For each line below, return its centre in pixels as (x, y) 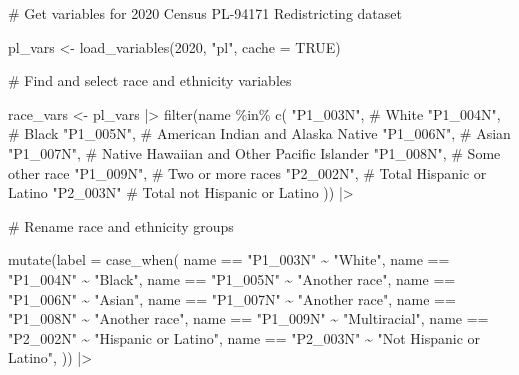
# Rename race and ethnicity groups (121, 225)
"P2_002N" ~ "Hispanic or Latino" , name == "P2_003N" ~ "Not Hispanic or (244, 337)
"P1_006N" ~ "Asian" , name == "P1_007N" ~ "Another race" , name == (232, 298)
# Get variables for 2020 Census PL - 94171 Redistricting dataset (205, 13)
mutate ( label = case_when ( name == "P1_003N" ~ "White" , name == (229, 259)
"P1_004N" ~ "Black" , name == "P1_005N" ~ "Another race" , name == (232, 278)
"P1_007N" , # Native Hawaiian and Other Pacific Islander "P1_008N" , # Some (254, 152)
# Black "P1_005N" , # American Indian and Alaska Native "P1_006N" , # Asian (259, 133)
